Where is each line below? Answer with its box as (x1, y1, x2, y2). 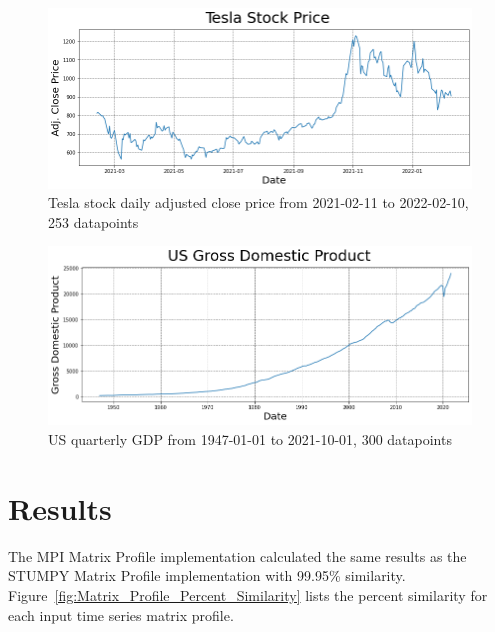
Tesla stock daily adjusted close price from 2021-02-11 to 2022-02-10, (48, 192, 469, 213)
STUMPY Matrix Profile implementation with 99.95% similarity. (8, 565, 406, 586)
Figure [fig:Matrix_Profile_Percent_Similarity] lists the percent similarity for (8, 584, 488, 605)
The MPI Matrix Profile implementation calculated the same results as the (8, 545, 467, 566)
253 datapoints (48, 211, 139, 232)
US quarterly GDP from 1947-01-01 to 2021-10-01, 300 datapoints (48, 429, 452, 450)
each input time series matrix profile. (8, 604, 234, 625)
